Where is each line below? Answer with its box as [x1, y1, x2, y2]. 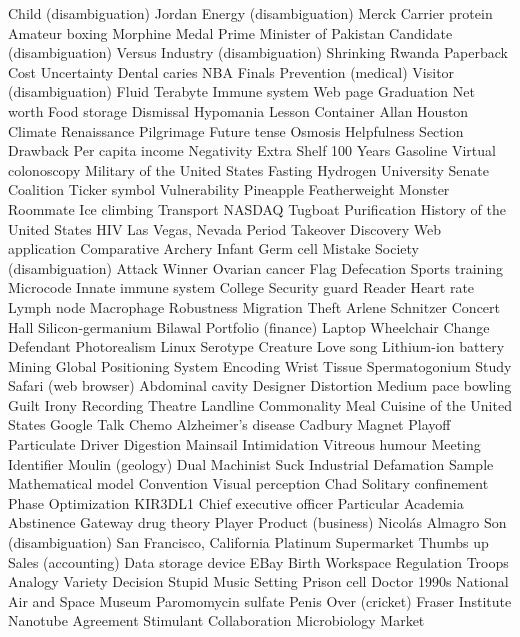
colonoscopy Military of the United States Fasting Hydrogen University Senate [8, 159, 489, 180]
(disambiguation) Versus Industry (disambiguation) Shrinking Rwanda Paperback [8, 42, 508, 63]
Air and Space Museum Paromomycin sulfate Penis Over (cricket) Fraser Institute [8, 590, 512, 611]
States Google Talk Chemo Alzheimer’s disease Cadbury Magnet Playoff [8, 414, 451, 435]
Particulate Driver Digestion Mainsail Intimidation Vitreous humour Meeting [8, 434, 481, 455]
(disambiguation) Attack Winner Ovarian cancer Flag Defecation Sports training [8, 257, 504, 278]
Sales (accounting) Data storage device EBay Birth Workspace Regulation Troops [8, 551, 509, 572]
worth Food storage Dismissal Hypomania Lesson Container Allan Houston [8, 100, 469, 121]
